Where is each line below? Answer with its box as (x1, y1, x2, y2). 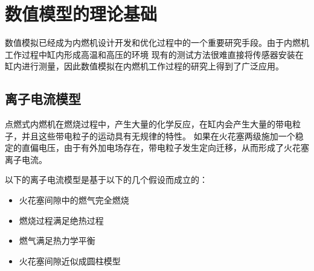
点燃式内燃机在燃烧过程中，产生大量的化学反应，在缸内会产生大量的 (5, 118, 275, 130)
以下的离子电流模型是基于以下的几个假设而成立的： (5, 173, 208, 186)
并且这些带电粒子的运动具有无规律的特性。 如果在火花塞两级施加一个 (21, 129, 295, 142)
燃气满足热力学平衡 (19, 234, 95, 247)
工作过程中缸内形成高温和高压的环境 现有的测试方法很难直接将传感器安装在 (5, 48, 304, 60)
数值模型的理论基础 (5, 1, 158, 26)
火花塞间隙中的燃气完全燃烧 (19, 194, 129, 206)
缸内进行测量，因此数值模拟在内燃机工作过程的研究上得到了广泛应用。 (5, 60, 284, 72)
